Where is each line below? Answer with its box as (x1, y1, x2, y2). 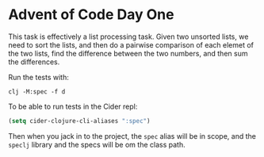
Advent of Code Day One (8, 6, 174, 24)
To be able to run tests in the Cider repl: (8, 101, 138, 111)
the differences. (8, 57, 60, 67)
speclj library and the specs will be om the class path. (8, 140, 186, 149)
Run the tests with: (8, 72, 69, 82)
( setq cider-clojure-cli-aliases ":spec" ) (8, 117, 151, 124)
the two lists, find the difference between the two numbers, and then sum (8, 48, 248, 58)
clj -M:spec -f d (8, 87, 66, 96)
